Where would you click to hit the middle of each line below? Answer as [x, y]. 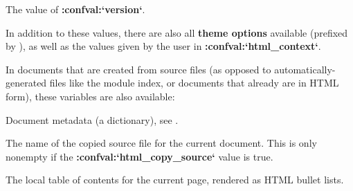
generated [26, 83]
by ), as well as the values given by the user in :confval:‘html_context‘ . [163, 46]
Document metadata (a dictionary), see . [92, 119]
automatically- [305, 69]
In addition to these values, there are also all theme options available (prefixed [177, 32]
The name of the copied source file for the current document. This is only [161, 143]
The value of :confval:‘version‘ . [75, 9]
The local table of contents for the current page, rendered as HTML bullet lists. [175, 180]
